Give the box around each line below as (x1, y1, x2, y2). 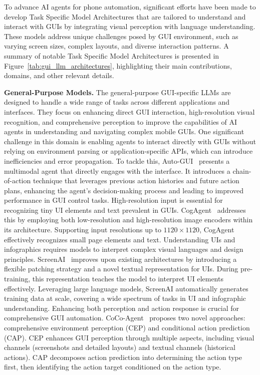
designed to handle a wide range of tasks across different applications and (4, 97, 230, 107)
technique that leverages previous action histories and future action (33, 175, 239, 186)
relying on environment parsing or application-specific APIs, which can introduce (4, 146, 253, 156)
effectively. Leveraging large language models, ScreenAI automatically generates (4, 283, 248, 293)
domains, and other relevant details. (4, 70, 114, 81)
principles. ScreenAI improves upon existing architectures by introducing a (4, 253, 237, 264)
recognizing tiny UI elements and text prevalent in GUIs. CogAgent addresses (4, 204, 246, 215)
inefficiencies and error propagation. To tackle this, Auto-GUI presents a (4, 155, 230, 166)
